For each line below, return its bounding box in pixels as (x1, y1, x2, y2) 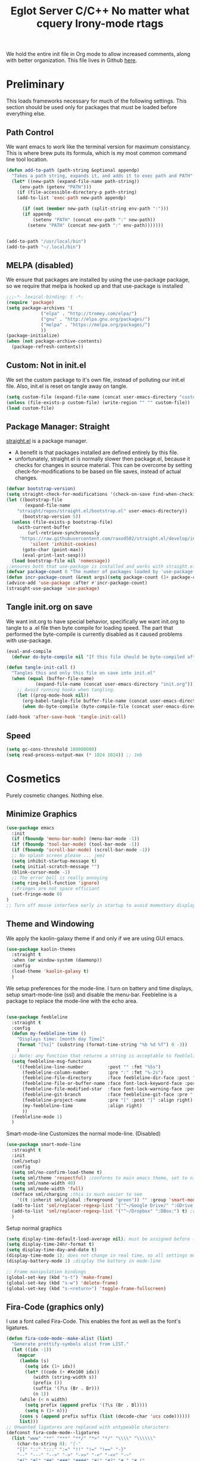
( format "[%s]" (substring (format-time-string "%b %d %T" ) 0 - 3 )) (17, 1042, 187, 1048)
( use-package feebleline (6, 1014, 68, 1020)
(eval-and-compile (6, 648, 52, 654)
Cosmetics (6, 772, 61, 786)
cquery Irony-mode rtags (36, 17, 164, 30)
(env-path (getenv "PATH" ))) (19, 184, 92, 190)
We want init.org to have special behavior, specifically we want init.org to (6, 618, 185, 625)
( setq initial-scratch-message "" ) (11, 863, 100, 869)
